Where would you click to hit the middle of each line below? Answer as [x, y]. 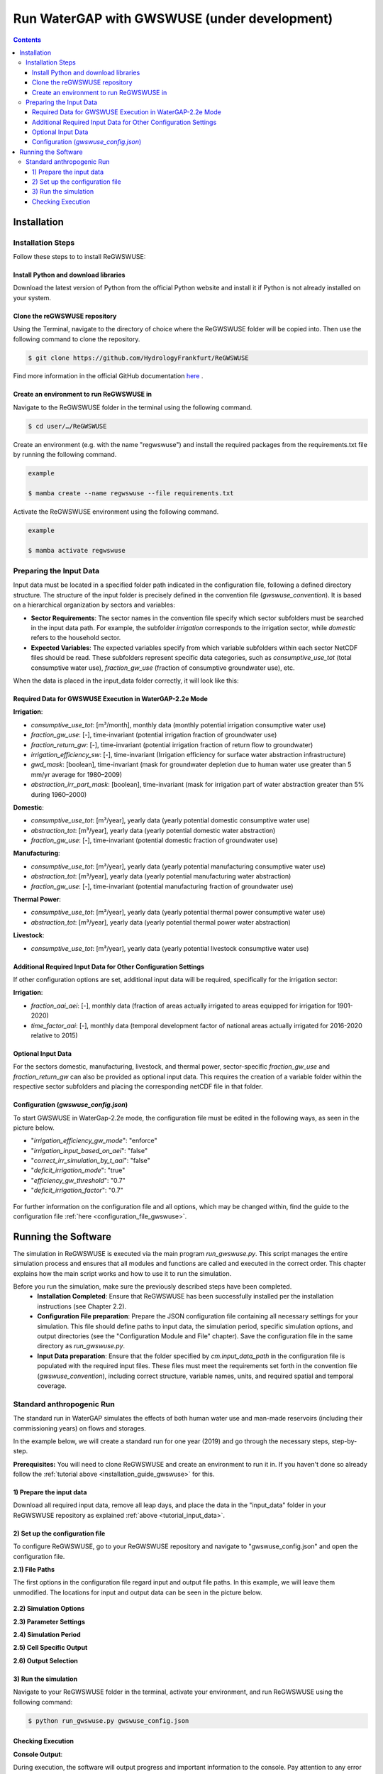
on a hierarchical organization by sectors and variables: [94, 605]
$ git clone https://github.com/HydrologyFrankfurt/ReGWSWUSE [138, 358]
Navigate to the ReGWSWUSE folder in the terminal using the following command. [133, 407]
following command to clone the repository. [77, 339]
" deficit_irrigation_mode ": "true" [78, 1170]
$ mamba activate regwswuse [77, 550]
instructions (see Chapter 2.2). [82, 1306]
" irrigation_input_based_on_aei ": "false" [89, 1150]
